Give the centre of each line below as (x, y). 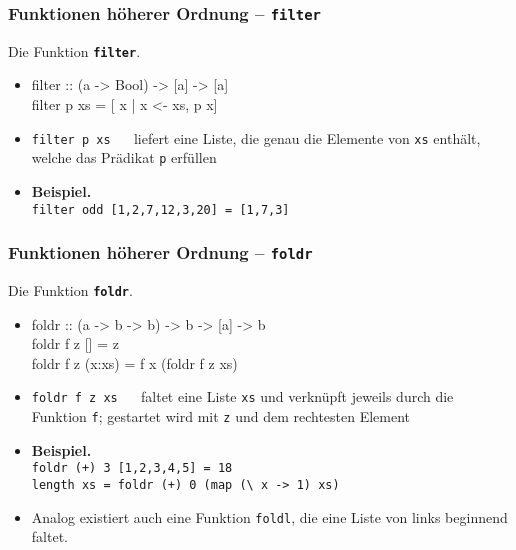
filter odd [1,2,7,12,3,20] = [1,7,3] (160, 209)
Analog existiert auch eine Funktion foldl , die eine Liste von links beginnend (269, 516)
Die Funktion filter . (74, 50)
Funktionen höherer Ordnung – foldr (160, 252)
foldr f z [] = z (75, 343)
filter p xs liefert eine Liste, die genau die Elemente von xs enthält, (256, 137)
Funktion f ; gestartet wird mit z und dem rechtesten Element (221, 416)
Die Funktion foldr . (70, 289)
